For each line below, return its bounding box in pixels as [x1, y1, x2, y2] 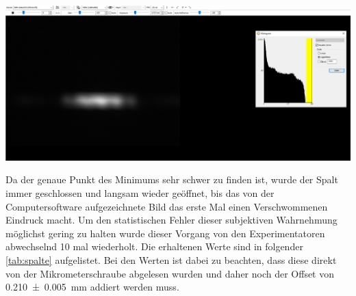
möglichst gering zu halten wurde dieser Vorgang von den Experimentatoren [5, 226, 325, 240]
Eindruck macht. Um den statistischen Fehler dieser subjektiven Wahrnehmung [5, 213, 338, 227]
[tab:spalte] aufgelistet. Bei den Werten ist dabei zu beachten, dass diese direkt [5, 253, 337, 267]
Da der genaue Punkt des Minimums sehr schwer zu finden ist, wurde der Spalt [5, 172, 338, 187]
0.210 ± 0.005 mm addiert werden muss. [5, 280, 179, 294]
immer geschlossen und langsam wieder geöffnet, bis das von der [5, 186, 275, 200]
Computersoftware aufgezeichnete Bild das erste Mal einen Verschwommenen [5, 199, 328, 213]
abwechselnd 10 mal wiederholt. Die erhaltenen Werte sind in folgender [5, 239, 303, 254]
